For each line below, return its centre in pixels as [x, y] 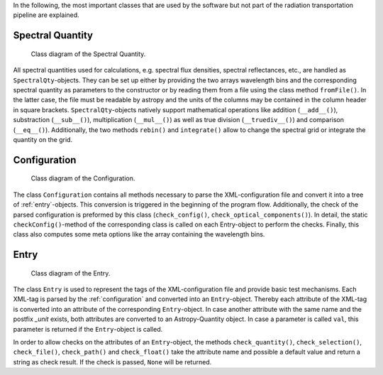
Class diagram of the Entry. [71, 273]
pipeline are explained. [46, 15]
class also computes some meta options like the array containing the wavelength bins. [139, 234]
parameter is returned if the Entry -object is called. [88, 329]
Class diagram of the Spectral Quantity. [88, 54]
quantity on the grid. [43, 139]
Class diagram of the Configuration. [83, 178]
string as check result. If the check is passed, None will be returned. [112, 362]
